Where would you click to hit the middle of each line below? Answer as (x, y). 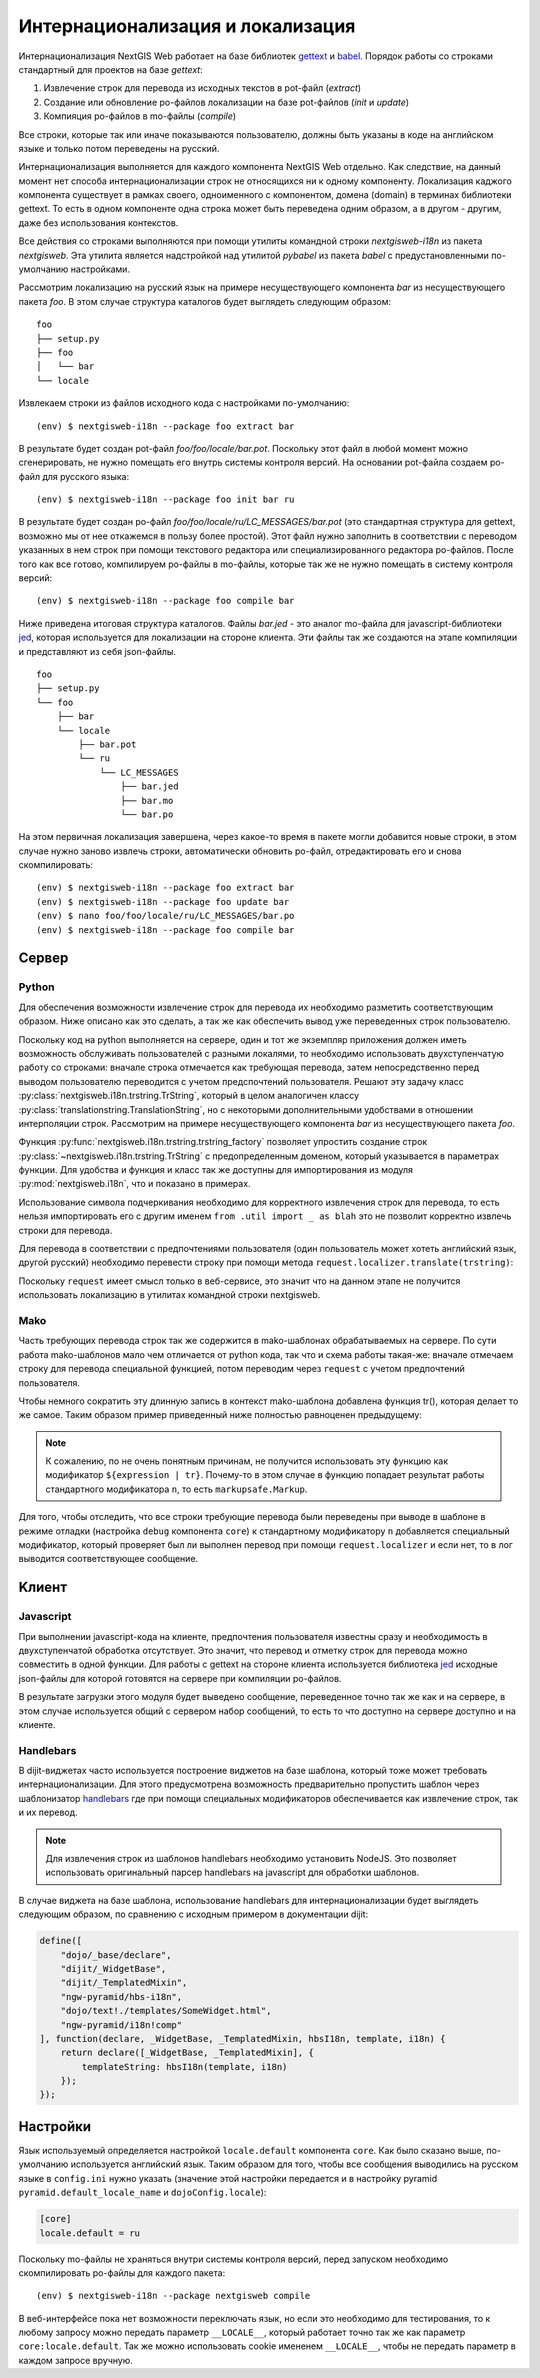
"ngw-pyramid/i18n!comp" (121, 2024)
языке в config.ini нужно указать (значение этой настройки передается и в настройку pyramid (228, 2178)
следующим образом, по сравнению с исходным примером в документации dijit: (193, 1914)
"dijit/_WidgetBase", (113, 1968)
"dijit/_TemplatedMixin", (124, 1983)
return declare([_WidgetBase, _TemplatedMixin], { (187, 2053)
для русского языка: (85, 476)
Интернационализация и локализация (187, 26)
